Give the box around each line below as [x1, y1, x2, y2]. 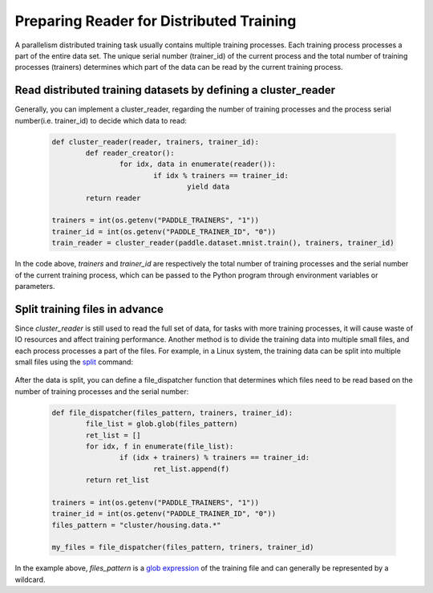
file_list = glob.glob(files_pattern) [85, 420, 238, 429]
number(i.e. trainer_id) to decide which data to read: [14, 116, 188, 125]
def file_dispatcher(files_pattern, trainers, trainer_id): [51, 408, 293, 417]
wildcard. [14, 575, 46, 584]
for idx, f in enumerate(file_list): [85, 441, 234, 451]
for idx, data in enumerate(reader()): [119, 160, 277, 169]
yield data [187, 182, 230, 192]
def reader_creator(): [85, 148, 176, 157]
